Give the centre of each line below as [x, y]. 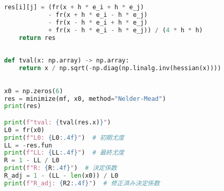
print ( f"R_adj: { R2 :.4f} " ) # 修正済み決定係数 [82, 183]
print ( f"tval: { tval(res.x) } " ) [58, 122]
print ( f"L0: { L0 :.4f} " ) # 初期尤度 [64, 137]
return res [37, 38]
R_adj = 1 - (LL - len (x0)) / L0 [61, 176]
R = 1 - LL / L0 [32, 161]
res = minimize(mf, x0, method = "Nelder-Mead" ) [85, 99]
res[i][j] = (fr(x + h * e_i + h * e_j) [74, 7]
